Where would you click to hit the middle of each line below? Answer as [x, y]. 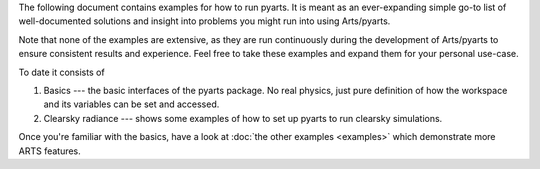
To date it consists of [61, 72]
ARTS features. [50, 151]
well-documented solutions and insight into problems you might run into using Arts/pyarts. [204, 21]
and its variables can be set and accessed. [131, 104]
